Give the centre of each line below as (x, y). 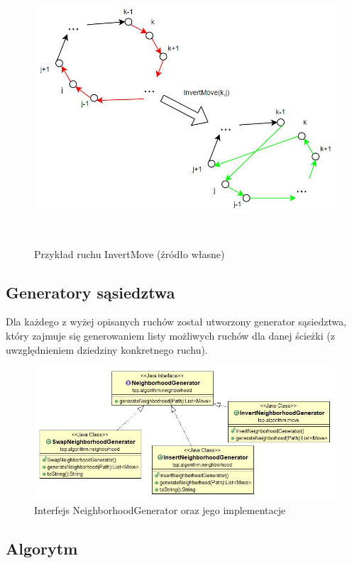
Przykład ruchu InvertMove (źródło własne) (130, 253)
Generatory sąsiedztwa (90, 292)
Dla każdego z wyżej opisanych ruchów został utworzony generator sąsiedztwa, (176, 322)
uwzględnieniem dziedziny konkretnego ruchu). (107, 349)
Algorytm (42, 548)
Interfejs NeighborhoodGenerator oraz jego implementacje (160, 509)
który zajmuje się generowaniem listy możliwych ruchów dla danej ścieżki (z (170, 335)
